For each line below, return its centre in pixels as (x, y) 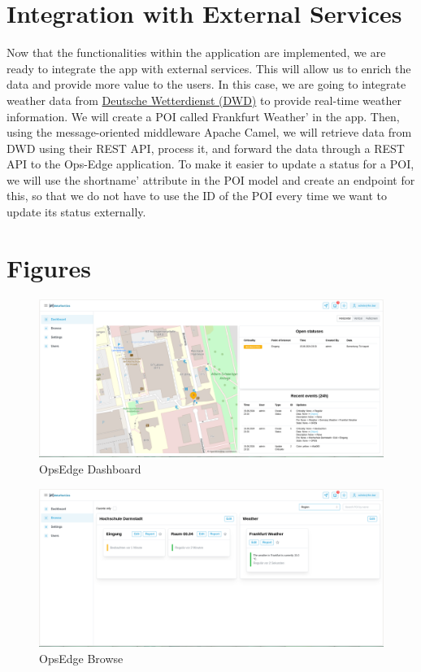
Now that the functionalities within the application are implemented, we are (196, 52)
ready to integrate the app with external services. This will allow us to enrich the (209, 68)
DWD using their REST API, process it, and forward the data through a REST (206, 148)
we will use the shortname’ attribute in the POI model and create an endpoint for (211, 179)
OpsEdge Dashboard (90, 468)
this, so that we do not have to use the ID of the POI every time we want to (197, 196)
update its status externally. (76, 212)
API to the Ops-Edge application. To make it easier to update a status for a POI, (210, 164)
